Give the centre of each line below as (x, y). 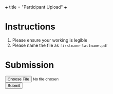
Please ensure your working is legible (50, 40)
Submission (30, 65)
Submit (14, 85)
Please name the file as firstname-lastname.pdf (60, 45)
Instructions (30, 27)
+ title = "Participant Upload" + (36, 7)
